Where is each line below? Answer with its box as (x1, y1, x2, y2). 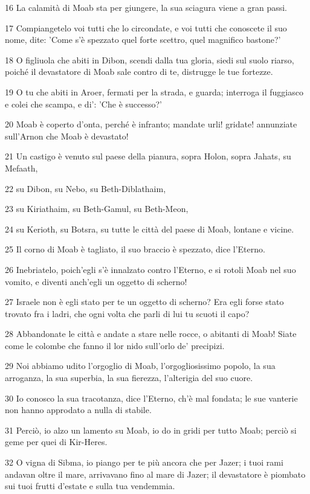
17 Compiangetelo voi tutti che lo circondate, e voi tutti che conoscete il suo (5, 21, 287, 34)
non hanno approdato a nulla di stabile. (5, 403, 152, 416)
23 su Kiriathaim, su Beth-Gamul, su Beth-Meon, (5, 202, 189, 215)
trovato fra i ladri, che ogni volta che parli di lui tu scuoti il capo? (5, 307, 250, 319)
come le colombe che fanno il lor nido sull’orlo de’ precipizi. (5, 339, 225, 351)
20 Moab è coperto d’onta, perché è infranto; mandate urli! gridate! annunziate (5, 118, 297, 130)
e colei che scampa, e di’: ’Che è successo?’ (5, 97, 162, 110)
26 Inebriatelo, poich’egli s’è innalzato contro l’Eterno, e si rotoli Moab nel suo (5, 263, 296, 275)
